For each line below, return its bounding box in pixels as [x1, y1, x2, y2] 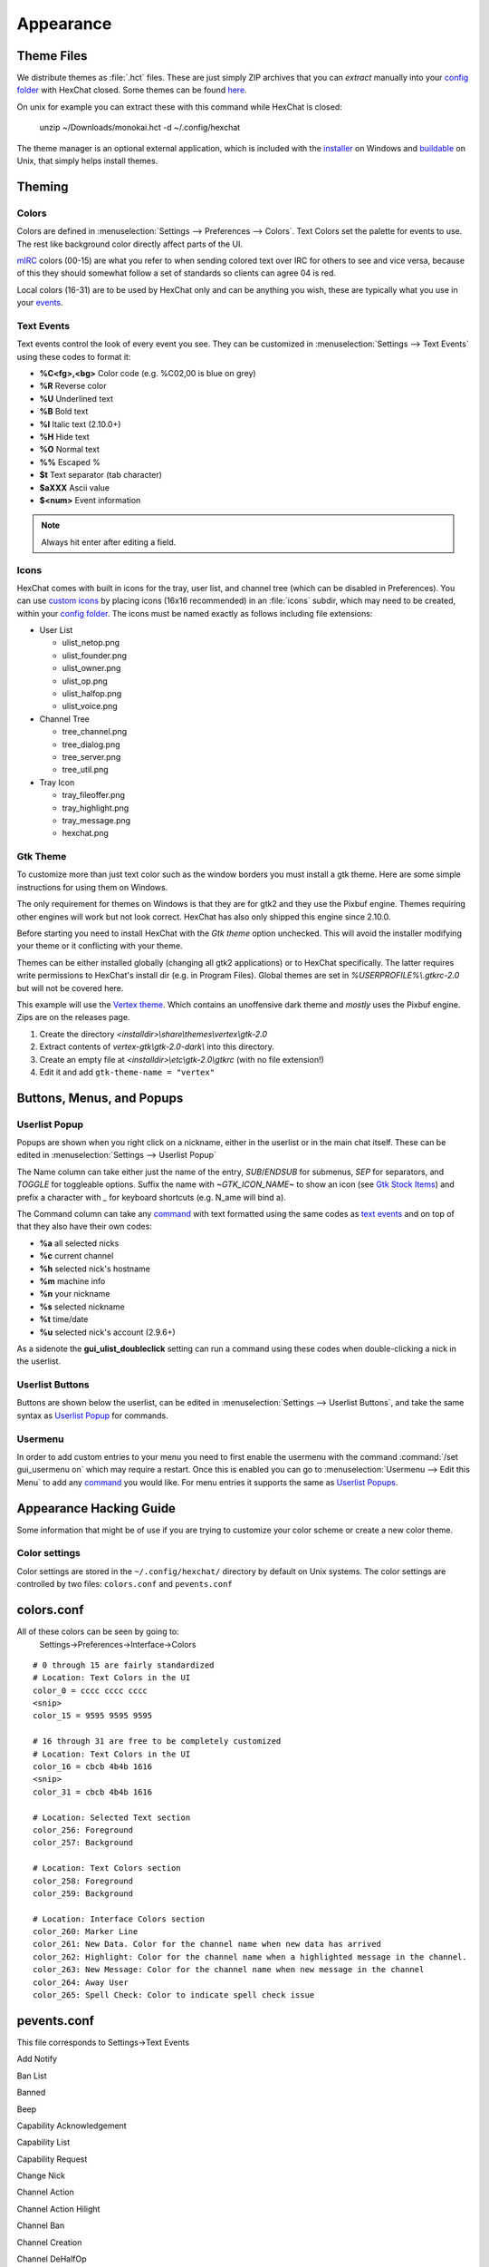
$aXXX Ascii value [39, 482, 110, 493]
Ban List [16, 2070, 47, 2081]
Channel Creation [16, 2236, 82, 2248]
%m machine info [39, 1275, 106, 1287]
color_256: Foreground [33, 1824, 134, 1835]
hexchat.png [62, 828, 109, 839]
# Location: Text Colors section [33, 1863, 181, 1873]
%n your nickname [39, 1289, 110, 1299]
